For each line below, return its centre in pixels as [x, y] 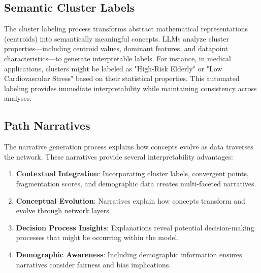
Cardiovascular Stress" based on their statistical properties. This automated [122, 78]
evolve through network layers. [63, 210]
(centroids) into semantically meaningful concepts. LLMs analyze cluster [117, 38]
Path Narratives [47, 125]
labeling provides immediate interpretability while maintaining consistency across [130, 88]
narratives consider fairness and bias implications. [93, 264]
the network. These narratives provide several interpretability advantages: [119, 156]
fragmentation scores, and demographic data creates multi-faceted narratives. [136, 183]
